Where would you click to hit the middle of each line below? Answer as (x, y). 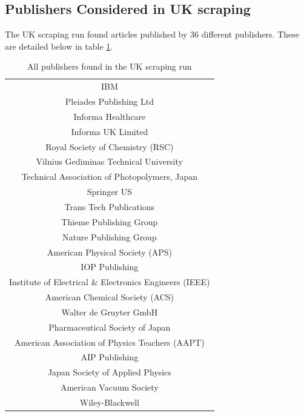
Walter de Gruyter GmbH (110, 312)
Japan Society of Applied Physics (109, 372)
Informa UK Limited (110, 131)
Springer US (110, 192)
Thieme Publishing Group (110, 221)
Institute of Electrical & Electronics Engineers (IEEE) (110, 282)
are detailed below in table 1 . (59, 46)
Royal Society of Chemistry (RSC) (110, 146)
